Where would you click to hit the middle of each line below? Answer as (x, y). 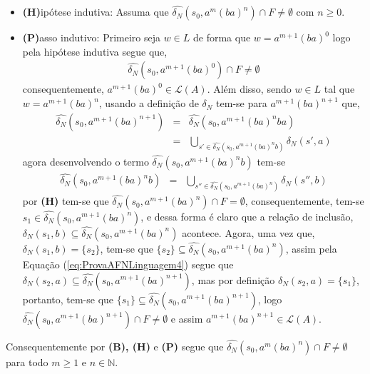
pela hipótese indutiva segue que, (95, 51)
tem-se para (242, 103)
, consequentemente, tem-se (304, 201)
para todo (27, 362)
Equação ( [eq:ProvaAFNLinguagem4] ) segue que (128, 264)
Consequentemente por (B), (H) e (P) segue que (115, 346)
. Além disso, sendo (249, 89)
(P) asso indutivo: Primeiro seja (92, 37)
